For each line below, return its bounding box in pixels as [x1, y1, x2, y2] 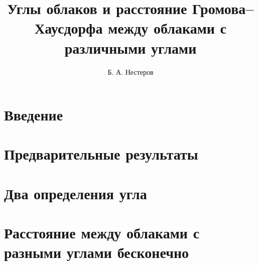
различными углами [64, 37, 197, 58]
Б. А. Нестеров [107, 66, 154, 77]
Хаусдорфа [35, 18, 103, 38]
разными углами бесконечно [4, 242, 189, 262]
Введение [4, 104, 63, 125]
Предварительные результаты [4, 144, 198, 164]
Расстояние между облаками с [4, 222, 200, 243]
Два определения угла [4, 183, 147, 203]
